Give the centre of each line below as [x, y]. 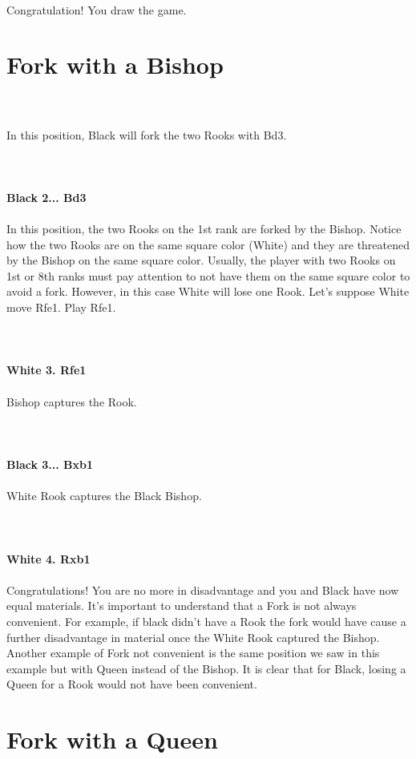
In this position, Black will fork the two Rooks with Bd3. [147, 134]
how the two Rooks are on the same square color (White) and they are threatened [208, 244]
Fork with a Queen [112, 739]
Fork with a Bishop [115, 65]
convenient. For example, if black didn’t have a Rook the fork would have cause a [206, 621]
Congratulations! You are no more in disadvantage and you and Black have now [203, 589]
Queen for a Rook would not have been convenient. [132, 684]
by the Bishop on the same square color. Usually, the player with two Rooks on [201, 260]
